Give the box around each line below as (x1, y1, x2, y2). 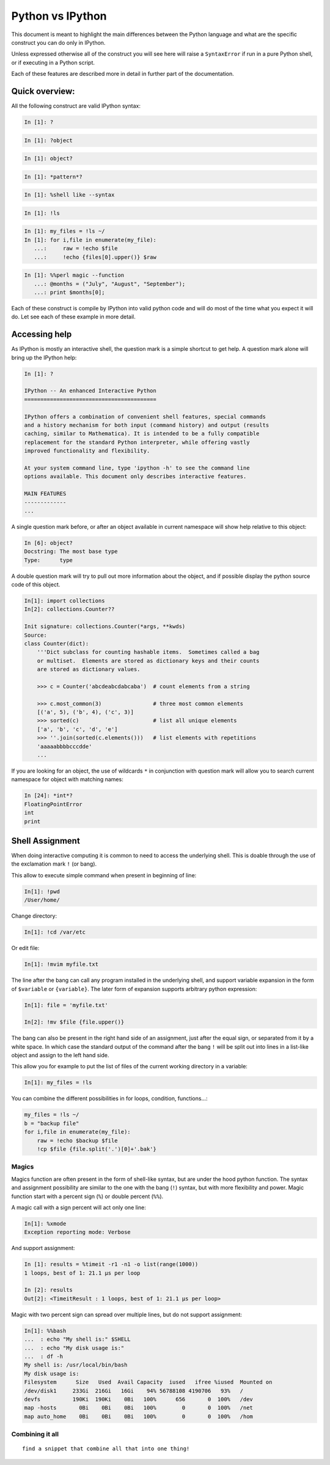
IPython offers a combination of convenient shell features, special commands (24, 413, 266, 420)
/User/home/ (24, 897, 61, 904)
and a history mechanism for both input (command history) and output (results (24, 422, 269, 429)
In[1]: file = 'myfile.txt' (24, 1002, 108, 1008)
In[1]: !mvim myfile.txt (24, 961, 99, 968)
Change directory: (11, 912, 57, 920)
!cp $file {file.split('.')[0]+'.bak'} (37, 1145, 157, 1152)
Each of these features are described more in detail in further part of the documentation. (11, 70, 235, 78)
